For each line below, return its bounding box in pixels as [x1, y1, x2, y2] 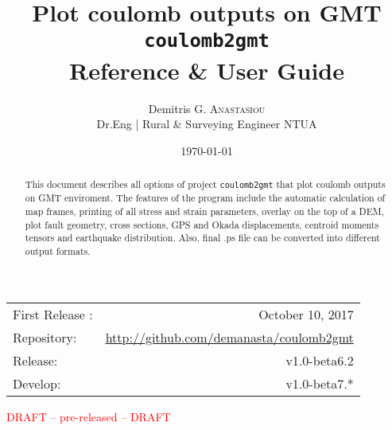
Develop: [13, 373, 61, 393]
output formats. [25, 244, 91, 257]
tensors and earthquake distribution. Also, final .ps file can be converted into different [25, 231, 380, 244]
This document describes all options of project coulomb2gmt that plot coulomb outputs [25, 178, 386, 191]
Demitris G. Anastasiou [148, 100, 266, 116]
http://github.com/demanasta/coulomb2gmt [105, 327, 354, 346]
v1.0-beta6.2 [285, 350, 354, 369]
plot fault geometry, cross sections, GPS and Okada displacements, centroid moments [25, 217, 379, 231]
